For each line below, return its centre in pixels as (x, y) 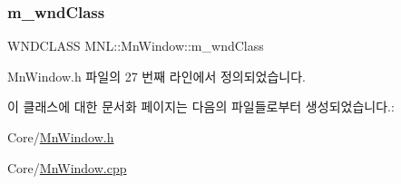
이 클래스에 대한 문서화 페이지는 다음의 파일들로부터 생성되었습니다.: (201, 107)
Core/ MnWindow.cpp (67, 167)
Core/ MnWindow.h (61, 137)
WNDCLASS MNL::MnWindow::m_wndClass (136, 46)
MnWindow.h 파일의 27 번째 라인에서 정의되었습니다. (156, 76)
